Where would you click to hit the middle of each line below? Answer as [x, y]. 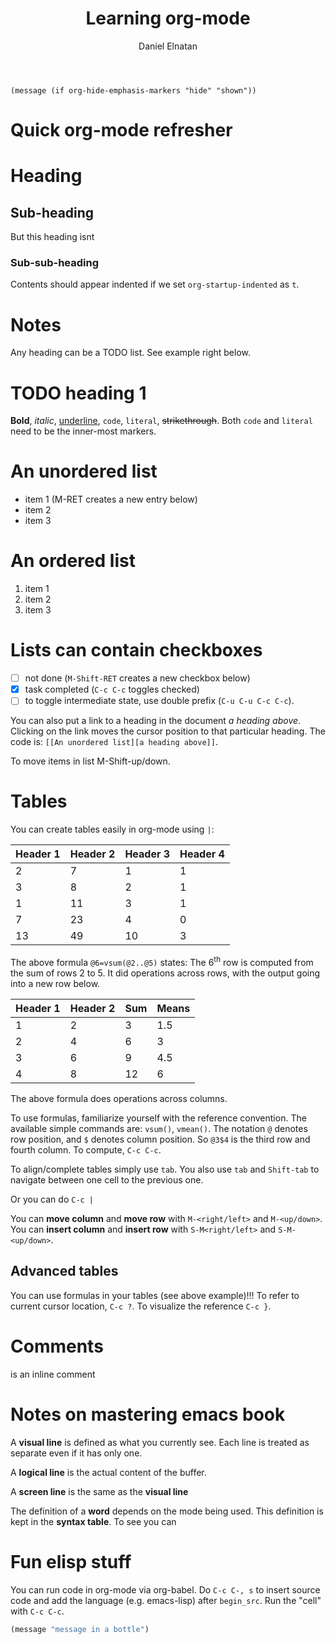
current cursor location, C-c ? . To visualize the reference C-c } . [141, 1306]
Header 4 [202, 854]
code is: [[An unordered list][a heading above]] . [114, 742]
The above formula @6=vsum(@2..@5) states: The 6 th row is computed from [162, 961]
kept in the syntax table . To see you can [93, 1521]
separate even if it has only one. [76, 1453]
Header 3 [147, 854]
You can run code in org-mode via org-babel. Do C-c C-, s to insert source [165, 1589]
